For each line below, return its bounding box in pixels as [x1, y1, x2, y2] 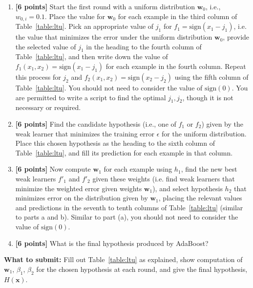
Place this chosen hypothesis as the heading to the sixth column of [15, 138, 215, 148]
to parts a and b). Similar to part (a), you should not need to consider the [15, 212, 238, 222]
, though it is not [182, 92, 233, 102]
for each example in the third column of [118, 11, 237, 21]
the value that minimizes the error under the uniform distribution [15, 32, 212, 42]
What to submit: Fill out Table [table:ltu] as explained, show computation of [4, 254, 243, 265]
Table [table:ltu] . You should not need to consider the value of [15, 83, 203, 93]
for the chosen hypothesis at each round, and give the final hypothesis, [36, 264, 248, 274]
